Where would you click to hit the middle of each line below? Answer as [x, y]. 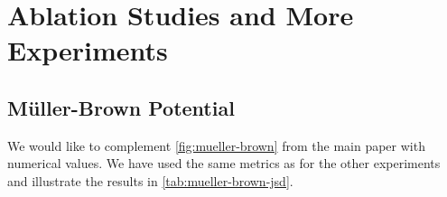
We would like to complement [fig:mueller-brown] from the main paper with [216, 145]
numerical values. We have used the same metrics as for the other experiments [224, 163]
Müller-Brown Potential [121, 107]
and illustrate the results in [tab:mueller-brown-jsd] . [150, 180]
